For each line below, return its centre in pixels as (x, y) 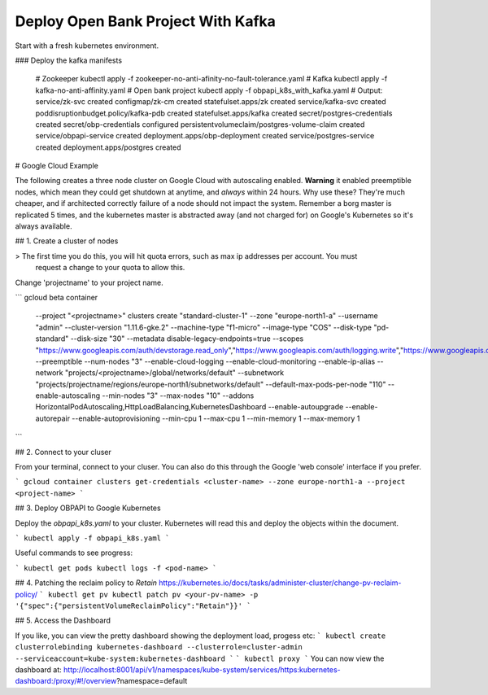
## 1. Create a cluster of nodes (67, 241)
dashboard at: (39, 669)
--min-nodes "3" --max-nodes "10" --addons (178, 396)
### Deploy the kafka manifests (68, 60)
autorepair (53, 418)
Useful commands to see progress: (74, 553)
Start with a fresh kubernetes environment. (87, 46)
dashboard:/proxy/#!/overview (66, 681)
